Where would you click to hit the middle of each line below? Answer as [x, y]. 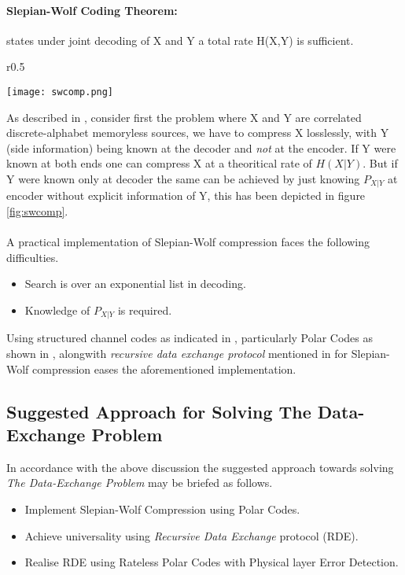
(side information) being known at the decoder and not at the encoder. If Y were [201, 147]
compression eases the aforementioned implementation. [164, 369]
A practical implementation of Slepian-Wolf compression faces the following [188, 242]
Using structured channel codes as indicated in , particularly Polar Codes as [190, 338]
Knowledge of [57, 310]
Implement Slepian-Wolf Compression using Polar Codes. [162, 509]
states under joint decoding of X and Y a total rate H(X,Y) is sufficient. [180, 40]
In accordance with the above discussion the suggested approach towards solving [200, 467]
